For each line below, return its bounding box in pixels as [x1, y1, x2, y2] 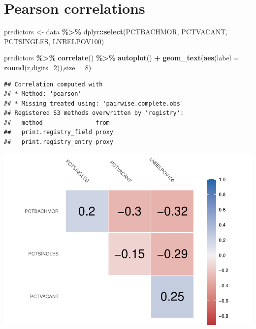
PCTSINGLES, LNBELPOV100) [4, 36, 104, 46]
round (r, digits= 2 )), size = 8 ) [4, 62, 92, 72]
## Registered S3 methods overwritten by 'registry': [4, 110, 184, 117]
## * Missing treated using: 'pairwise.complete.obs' [4, 100, 184, 107]
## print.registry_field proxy [4, 129, 113, 136]
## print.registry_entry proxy [4, 138, 113, 146]
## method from [4, 119, 110, 126]
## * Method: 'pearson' [4, 90, 82, 98]
